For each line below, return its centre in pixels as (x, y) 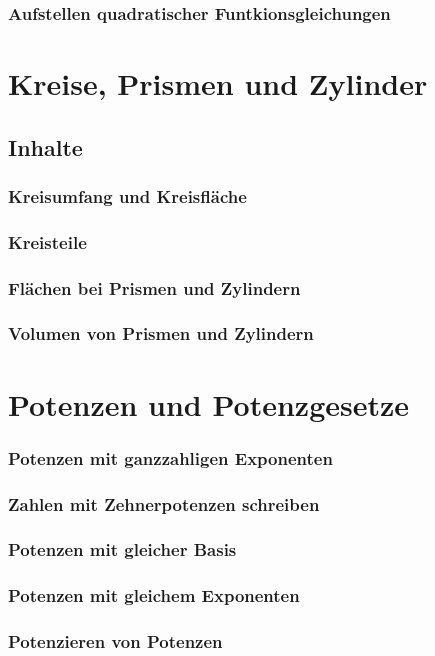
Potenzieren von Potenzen (115, 641)
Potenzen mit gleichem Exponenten (154, 595)
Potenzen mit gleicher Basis (122, 549)
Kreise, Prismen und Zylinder (218, 83)
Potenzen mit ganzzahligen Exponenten (170, 457)
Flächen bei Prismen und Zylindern (154, 287)
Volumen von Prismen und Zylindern (161, 333)
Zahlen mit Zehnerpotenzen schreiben (164, 503)
